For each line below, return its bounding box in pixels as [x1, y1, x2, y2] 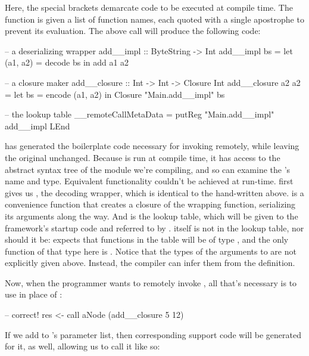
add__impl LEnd [5, 119, 70, 132]
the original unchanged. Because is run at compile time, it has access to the [5, 151, 280, 163]
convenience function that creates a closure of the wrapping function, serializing [5, 198, 296, 210]
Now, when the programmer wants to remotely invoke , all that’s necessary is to [5, 276, 297, 289]
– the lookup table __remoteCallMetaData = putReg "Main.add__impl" [5, 108, 274, 120]
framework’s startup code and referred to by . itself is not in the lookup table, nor [5, 221, 304, 234]
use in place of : [5, 288, 63, 301]
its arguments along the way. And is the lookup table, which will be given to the [5, 209, 298, 222]
